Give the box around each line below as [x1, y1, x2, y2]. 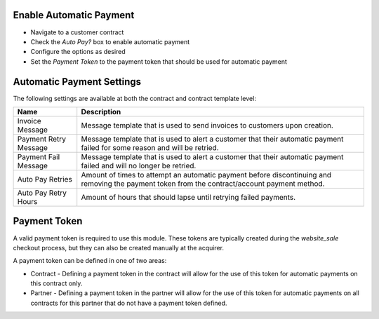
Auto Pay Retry [17, 188, 67, 198]
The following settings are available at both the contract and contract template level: [13, 94, 256, 102]
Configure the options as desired [30, 48, 126, 56]
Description [81, 107, 121, 116]
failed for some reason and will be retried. [81, 142, 219, 152]
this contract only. [30, 279, 83, 287]
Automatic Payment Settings [13, 76, 142, 88]
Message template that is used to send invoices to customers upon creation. [81, 120, 333, 130]
